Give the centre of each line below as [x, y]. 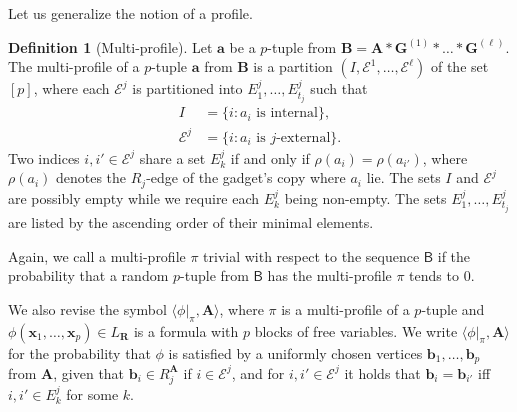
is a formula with [186, 330]
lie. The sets [403, 177]
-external [303, 137]
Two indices [44, 157]
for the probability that [79, 352]
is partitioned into [187, 88]
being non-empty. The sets [365, 197]
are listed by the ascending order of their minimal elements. [191, 221]
